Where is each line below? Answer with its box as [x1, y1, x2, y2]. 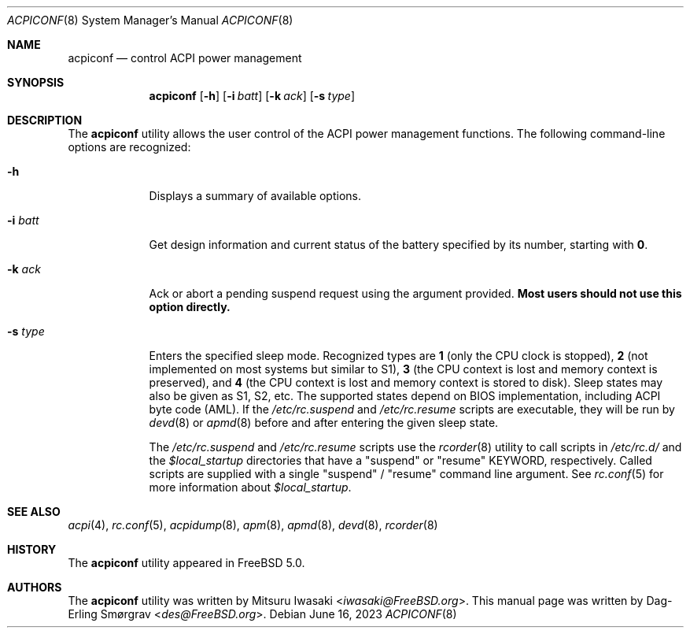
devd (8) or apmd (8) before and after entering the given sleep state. [149, 416, 499, 429]
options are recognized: [68, 140, 191, 154]
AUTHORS [7, 580, 62, 594]
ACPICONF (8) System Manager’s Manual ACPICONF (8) [7, 13, 293, 27]
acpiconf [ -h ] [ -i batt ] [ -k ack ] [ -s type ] [149, 89, 356, 102]
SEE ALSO [7, 505, 61, 518]
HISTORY [7, 543, 57, 556]
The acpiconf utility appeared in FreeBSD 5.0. [68, 556, 305, 569]
